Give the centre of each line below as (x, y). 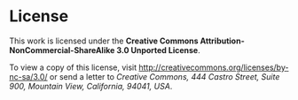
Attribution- (223, 41)
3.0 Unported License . (159, 50)
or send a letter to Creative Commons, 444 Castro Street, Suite (165, 76)
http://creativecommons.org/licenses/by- (214, 67)
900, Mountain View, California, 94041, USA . (91, 86)
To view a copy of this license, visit (73, 67)
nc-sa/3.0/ (28, 76)
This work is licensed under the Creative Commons (104, 41)
